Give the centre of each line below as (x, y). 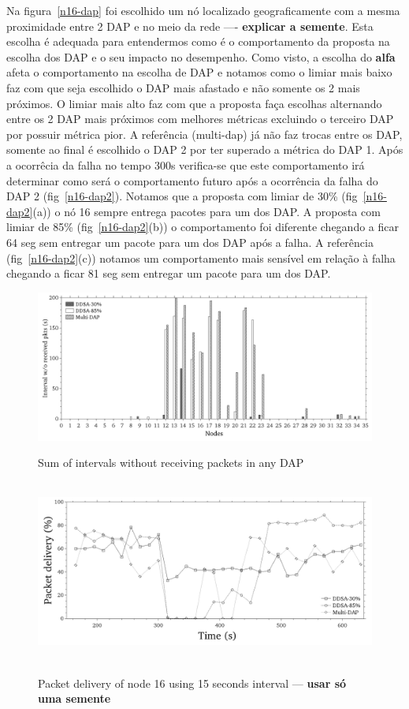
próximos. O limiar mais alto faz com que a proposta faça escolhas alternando (194, 103)
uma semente (74, 698)
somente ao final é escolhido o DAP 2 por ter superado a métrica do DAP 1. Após (205, 149)
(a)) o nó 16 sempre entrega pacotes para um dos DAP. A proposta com (206, 211)
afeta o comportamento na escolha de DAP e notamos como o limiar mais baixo (199, 72)
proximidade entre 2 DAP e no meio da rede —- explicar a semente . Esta (190, 26)
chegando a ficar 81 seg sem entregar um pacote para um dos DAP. (169, 273)
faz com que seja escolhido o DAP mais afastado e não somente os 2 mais (183, 87)
